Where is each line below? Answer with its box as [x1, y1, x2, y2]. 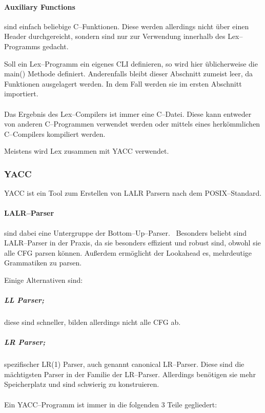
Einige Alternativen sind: [4, 274, 83, 285]
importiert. [4, 88, 38, 99]
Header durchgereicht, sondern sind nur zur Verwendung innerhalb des [4, 31, 226, 42]
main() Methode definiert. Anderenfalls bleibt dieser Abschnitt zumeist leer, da [4, 68, 253, 79]
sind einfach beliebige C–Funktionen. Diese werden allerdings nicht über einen [4, 20, 249, 31]
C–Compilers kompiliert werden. [4, 128, 106, 139]
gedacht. [43, 40, 69, 51]
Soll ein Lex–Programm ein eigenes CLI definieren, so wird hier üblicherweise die [4, 58, 258, 69]
